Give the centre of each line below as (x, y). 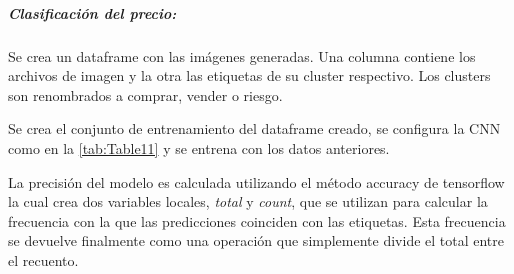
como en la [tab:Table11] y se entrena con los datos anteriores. (199, 147)
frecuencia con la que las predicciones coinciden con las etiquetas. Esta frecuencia (257, 220)
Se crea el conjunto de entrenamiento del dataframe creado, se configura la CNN (254, 128)
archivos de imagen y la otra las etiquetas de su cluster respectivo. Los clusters (249, 75)
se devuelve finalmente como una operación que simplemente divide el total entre (256, 240)
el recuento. (43, 259)
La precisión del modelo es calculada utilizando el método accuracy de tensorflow (256, 181)
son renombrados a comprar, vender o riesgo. (145, 94)
